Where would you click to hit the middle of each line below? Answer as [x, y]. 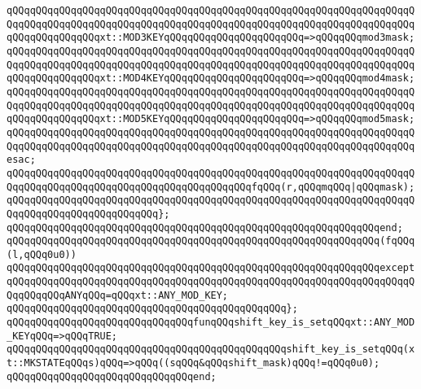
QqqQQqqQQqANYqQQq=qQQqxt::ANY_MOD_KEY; [118, 295]
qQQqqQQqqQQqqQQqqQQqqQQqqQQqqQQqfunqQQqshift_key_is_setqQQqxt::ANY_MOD [211, 323]
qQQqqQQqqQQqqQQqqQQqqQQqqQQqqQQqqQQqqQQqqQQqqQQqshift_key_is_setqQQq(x [211, 350]
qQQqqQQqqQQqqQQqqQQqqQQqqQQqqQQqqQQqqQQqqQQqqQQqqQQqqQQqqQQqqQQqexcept [211, 268]
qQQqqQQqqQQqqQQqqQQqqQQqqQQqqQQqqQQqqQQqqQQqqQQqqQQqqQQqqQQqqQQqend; [205, 227]
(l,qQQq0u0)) [42, 254]
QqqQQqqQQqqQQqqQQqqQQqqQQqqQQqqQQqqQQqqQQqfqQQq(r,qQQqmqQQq [179, 187]
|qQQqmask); [383, 187]
